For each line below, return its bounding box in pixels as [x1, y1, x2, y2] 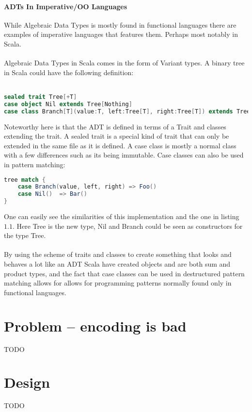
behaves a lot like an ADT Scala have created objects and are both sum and [4, 259, 231, 269]
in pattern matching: [4, 159, 65, 169]
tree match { [4, 176, 46, 183]
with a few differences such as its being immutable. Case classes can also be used [4, 150, 244, 160]
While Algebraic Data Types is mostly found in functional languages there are [4, 19, 236, 30]
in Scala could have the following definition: [4, 67, 134, 77]
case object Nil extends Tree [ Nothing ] [4, 100, 132, 108]
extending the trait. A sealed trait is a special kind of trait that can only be [4, 131, 229, 141]
